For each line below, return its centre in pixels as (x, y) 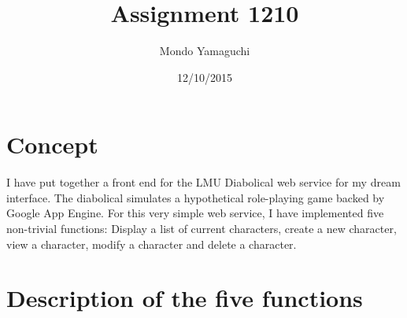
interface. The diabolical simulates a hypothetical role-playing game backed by (196, 197)
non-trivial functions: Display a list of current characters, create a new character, (202, 229)
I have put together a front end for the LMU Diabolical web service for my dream (203, 182)
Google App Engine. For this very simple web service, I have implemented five (195, 213)
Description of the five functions (185, 298)
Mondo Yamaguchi (205, 51)
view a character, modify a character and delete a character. (152, 244)
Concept (52, 144)
